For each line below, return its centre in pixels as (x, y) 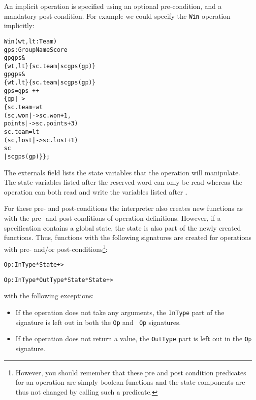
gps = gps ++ (22, 91)
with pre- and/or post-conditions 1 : (56, 248)
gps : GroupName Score (36, 50)
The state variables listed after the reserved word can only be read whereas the (123, 182)
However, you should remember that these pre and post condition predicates (131, 372)
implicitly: (19, 25)
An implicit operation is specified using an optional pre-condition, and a (113, 6)
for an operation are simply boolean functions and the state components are (130, 382)
